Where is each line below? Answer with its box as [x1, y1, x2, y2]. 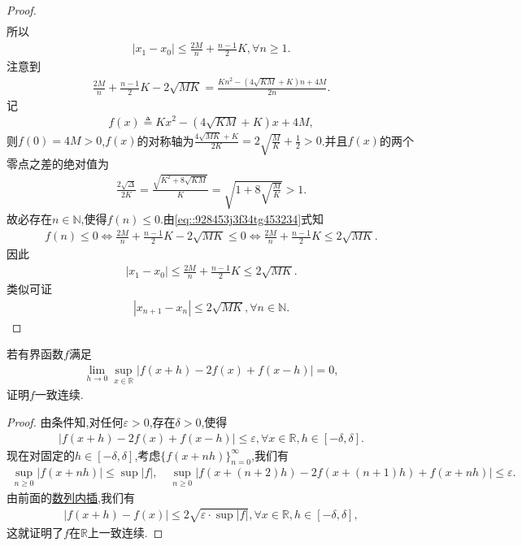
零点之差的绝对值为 [7, 154, 109, 171]
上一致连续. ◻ [87, 523, 163, 540]
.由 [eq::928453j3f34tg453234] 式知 [159, 210, 324, 227]
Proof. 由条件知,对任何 [7, 413, 124, 430]
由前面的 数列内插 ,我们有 [7, 488, 135, 505]
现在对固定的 [7, 446, 75, 463]
